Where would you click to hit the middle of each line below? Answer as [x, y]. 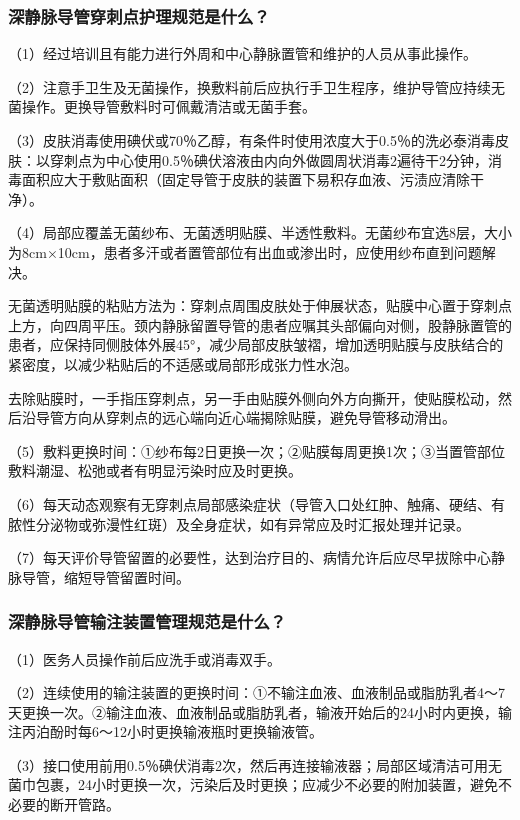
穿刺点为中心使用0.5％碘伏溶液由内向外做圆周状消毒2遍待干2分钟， [268, 159]
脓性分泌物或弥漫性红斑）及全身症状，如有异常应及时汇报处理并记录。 [239, 523]
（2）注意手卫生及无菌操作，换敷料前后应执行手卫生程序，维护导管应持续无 [256, 86]
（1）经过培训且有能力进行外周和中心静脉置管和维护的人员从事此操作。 [242, 53]
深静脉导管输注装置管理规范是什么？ [147, 621]
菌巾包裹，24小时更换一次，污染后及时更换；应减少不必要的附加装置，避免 [253, 784]
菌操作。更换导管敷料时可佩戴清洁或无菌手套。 [162, 106]
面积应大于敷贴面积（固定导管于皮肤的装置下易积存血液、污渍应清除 [245, 179]
